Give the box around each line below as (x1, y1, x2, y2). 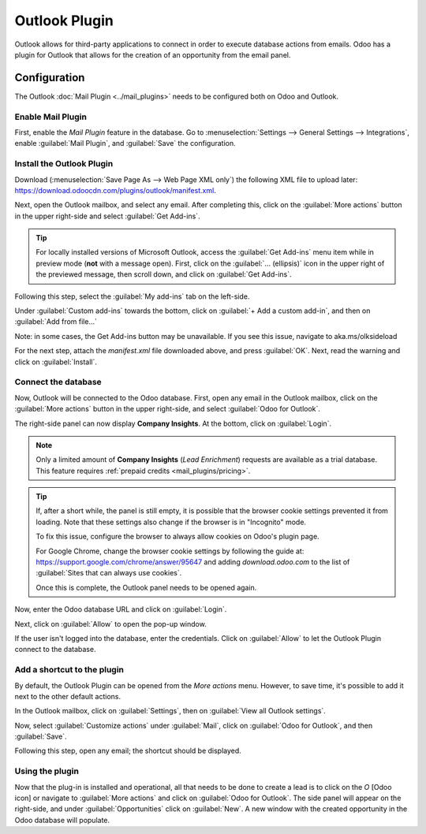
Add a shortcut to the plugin (14, 665, 125, 676)
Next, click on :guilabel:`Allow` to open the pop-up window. (14, 619, 207, 628)
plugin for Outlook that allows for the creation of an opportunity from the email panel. (14, 50, 291, 59)
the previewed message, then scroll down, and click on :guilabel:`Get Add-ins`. (35, 270, 292, 279)
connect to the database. (14, 645, 96, 654)
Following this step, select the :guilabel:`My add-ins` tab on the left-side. (14, 292, 250, 301)
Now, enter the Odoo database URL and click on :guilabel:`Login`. (14, 605, 227, 614)
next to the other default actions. (14, 691, 121, 701)
